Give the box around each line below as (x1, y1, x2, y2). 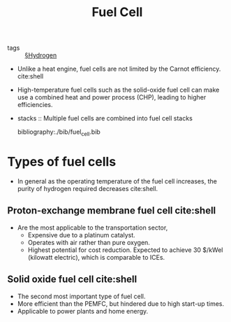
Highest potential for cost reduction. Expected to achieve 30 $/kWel (27, 246, 223, 254)
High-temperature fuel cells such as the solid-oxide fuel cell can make (17, 85, 220, 94)
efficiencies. (17, 101, 53, 109)
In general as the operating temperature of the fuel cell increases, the (17, 176, 218, 185)
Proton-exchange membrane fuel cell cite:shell (7, 204, 216, 217)
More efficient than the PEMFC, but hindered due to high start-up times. (17, 299, 225, 308)
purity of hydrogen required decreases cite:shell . (17, 184, 158, 192)
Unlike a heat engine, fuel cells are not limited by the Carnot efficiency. (17, 64, 221, 73)
